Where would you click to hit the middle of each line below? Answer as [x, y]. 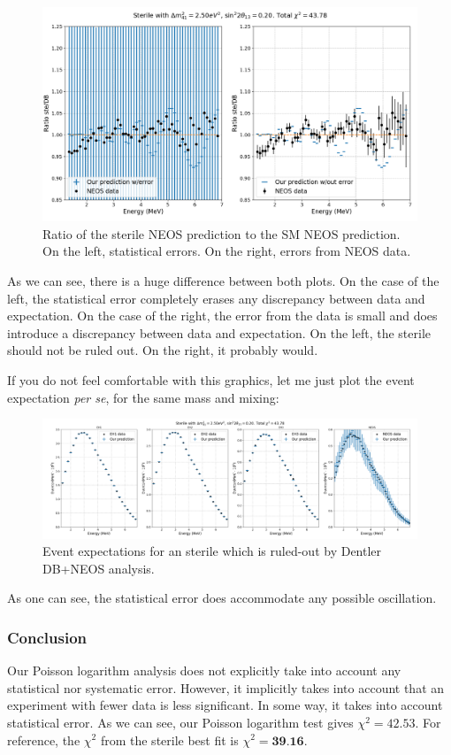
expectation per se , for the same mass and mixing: [143, 397]
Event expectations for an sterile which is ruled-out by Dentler [212, 551]
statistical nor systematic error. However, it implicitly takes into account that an [226, 687]
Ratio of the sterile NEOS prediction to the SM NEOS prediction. [222, 233]
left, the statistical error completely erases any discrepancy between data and [216, 298]
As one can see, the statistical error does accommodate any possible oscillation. [222, 598]
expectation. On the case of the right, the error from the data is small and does [222, 316]
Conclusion [47, 637]
